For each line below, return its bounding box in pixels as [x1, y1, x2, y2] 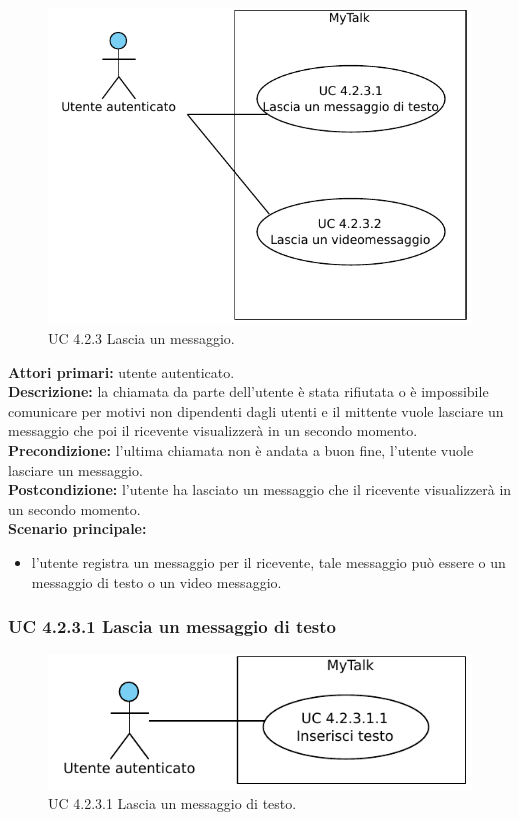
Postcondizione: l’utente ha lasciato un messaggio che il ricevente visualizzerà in [8, 479, 512, 500]
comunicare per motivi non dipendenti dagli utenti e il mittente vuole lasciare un [8, 400, 504, 421]
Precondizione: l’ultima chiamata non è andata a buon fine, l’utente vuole [8, 440, 474, 461]
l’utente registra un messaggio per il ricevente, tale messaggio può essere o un [31, 552, 506, 573]
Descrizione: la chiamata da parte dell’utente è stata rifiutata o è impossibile [8, 381, 489, 402]
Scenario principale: [8, 518, 147, 539]
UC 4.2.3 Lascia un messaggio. [48, 328, 235, 349]
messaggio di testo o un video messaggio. [31, 571, 282, 592]
